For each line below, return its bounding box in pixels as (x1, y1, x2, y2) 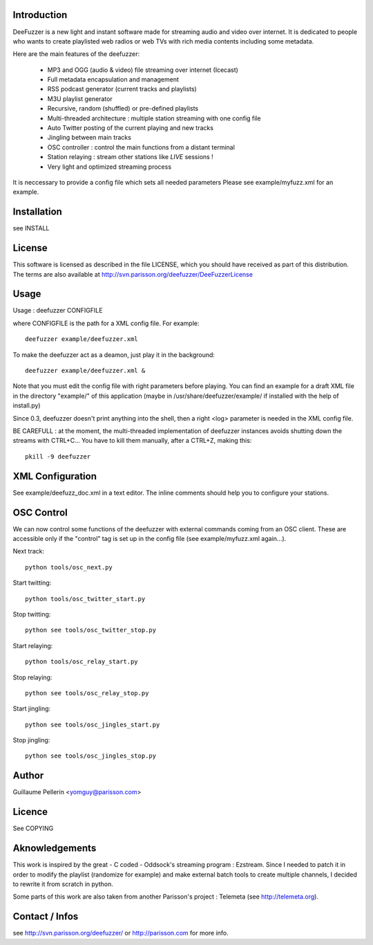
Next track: (12, 547, 45, 556)
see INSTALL (12, 224, 50, 232)
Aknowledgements (12, 843, 97, 854)
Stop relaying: (12, 673, 52, 681)
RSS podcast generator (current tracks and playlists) (47, 85, 197, 93)
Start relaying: (12, 641, 53, 650)
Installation (12, 206, 62, 218)
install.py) (12, 401, 41, 410)
